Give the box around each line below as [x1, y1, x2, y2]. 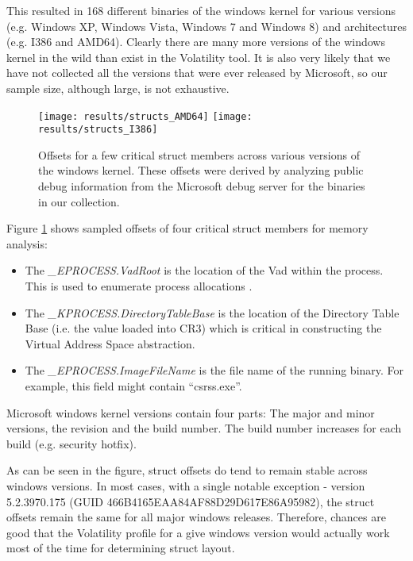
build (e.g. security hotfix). [6, 435, 137, 451]
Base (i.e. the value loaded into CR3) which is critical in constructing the [25, 320, 382, 336]
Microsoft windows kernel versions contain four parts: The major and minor [6, 404, 375, 421]
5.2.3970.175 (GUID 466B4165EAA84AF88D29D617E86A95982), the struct [6, 493, 375, 509]
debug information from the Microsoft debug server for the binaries [38, 178, 365, 194]
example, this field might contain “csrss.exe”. [25, 378, 242, 394]
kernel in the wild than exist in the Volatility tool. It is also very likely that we [6, 48, 391, 65]
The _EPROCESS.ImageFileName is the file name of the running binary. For [25, 362, 404, 378]
